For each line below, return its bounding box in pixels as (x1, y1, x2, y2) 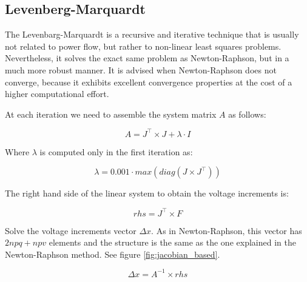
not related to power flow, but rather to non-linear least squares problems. (5, 39, 282, 52)
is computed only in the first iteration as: (39, 145, 193, 158)
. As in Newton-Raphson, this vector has (151, 224, 302, 237)
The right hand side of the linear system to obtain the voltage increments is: (5, 187, 289, 200)
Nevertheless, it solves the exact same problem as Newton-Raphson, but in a (5, 52, 289, 64)
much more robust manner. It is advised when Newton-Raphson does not (5, 63, 277, 76)
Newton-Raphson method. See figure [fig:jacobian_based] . (5, 247, 220, 260)
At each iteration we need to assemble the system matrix (5, 107, 217, 120)
